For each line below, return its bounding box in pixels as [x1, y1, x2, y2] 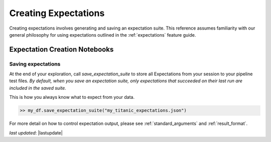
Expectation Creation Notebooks [9, 45, 114, 54]
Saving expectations [9, 60, 61, 67]
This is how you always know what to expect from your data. [9, 94, 135, 100]
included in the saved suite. [9, 85, 66, 91]
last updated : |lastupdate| [9, 129, 63, 135]
